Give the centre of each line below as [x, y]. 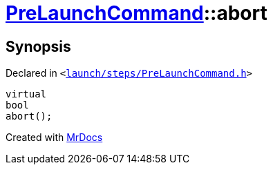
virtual [26, 94]
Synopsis [38, 46]
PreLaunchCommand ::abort [136, 13]
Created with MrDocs [54, 138]
